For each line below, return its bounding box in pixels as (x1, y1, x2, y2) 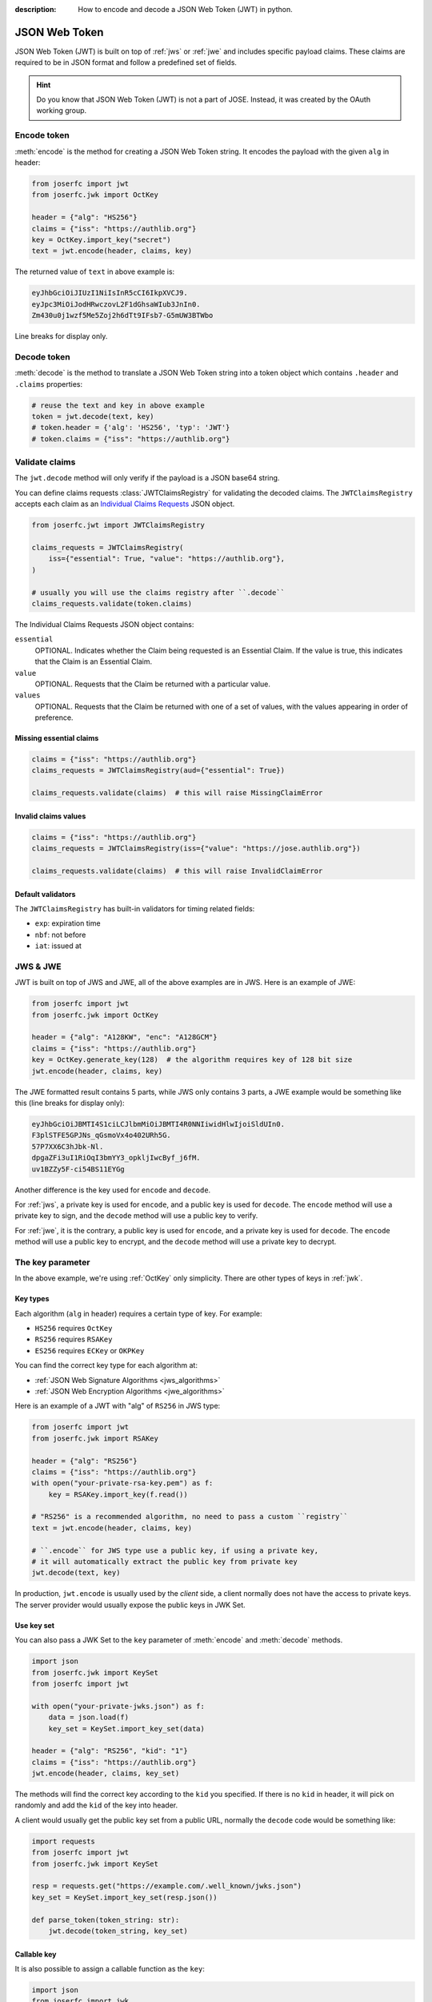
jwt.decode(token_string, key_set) (48, 1926, 188, 1936)
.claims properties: (14, 379, 83, 388)
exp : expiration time (34, 919, 101, 928)
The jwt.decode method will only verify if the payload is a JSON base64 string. (14, 473, 280, 483)
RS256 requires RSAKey (34, 1334, 113, 1345)
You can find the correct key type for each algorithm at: (14, 1361, 198, 1370)
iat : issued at (34, 941, 82, 951)
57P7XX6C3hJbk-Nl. (31, 1142, 104, 1151)
